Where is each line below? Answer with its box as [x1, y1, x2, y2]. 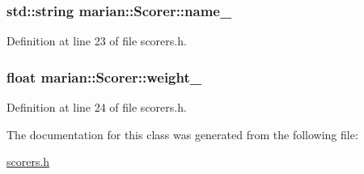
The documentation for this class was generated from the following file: [6, 125, 358, 142]
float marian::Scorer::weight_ [6, 66, 201, 87]
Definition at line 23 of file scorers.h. [6, 32, 187, 49]
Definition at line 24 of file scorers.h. [6, 99, 187, 116]
